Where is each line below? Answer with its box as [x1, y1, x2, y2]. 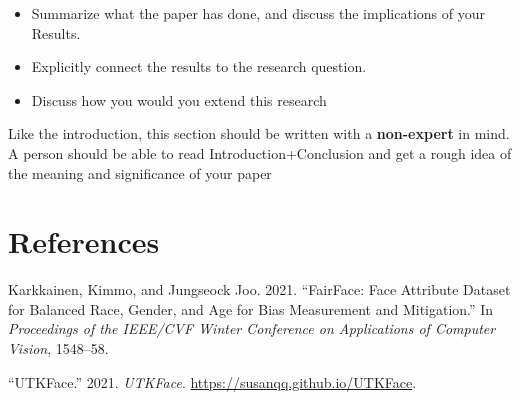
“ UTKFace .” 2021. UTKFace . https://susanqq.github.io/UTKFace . [8, 371, 417, 392]
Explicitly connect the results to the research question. [31, 56, 367, 77]
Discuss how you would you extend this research [31, 89, 327, 110]
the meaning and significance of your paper [8, 162, 272, 183]
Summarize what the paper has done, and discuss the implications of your [31, 3, 485, 23]
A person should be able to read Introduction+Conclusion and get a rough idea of [8, 142, 512, 163]
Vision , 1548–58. [8, 338, 109, 359]
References [8, 221, 160, 262]
